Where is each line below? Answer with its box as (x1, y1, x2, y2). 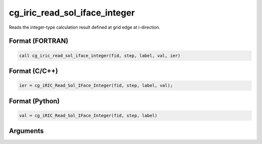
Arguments (9, 127, 44, 135)
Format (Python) (9, 97, 60, 105)
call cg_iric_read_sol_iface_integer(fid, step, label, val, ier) (19, 53, 180, 58)
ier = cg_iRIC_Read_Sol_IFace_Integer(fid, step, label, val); (19, 83, 173, 89)
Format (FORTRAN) (9, 37, 68, 45)
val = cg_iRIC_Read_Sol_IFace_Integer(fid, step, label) (19, 112, 158, 118)
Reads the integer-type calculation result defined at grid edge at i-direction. (9, 24, 160, 30)
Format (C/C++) (9, 67, 58, 75)
